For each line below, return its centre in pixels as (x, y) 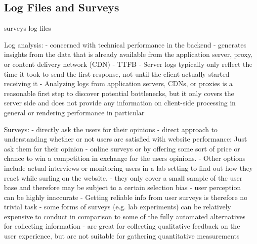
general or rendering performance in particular (74, 112)
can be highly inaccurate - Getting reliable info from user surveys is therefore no (126, 197)
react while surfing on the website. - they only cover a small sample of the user (123, 177)
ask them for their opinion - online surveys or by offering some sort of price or (122, 148)
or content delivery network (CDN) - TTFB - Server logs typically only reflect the (128, 64)
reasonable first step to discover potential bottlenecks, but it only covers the (119, 93)
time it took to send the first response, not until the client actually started (117, 73)
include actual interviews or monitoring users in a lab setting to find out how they (128, 168)
